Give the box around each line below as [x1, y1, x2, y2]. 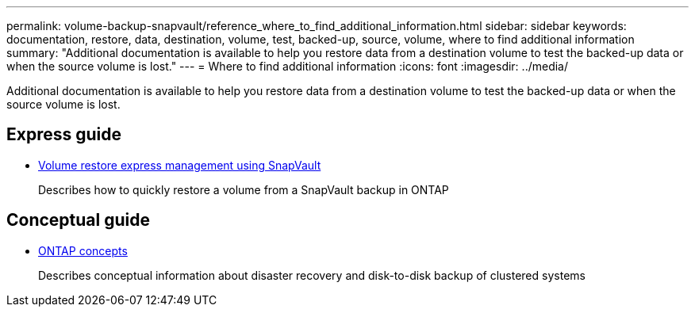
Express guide [6, 124, 122, 145]
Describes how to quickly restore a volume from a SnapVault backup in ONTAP [38, 182, 449, 197]
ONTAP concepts [38, 243, 128, 258]
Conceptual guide [6, 210, 150, 231]
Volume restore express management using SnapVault [38, 158, 321, 172]
